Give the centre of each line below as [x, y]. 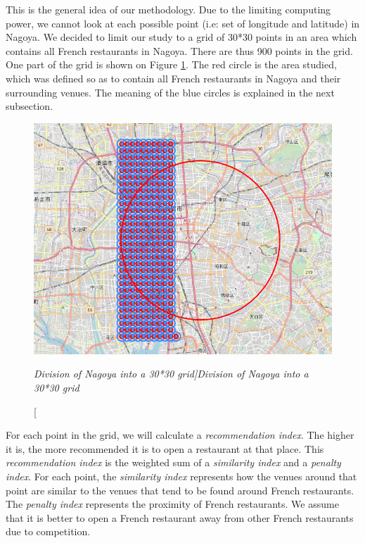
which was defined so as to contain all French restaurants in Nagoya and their [173, 78]
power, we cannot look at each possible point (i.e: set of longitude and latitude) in [183, 23]
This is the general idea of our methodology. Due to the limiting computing [168, 9]
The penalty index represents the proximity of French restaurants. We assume [172, 504]
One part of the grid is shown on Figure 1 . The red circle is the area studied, [171, 64]
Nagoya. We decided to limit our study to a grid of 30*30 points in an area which [181, 37]
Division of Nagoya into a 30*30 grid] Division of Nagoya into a [171, 374]
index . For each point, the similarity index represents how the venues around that [181, 476]
